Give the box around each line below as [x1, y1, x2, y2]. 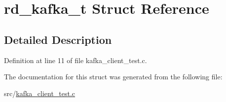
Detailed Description [4, 32, 112, 47]
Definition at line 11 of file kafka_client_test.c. [4, 55, 147, 65]
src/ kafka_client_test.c [4, 88, 75, 98]
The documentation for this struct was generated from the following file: [4, 71, 223, 82]
